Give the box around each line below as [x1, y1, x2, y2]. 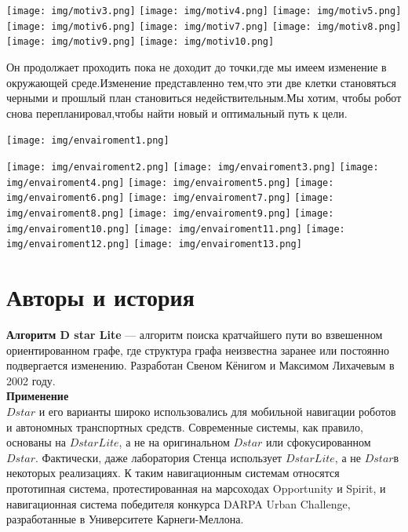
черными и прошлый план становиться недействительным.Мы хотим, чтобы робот [6, 89, 402, 106]
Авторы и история [6, 281, 195, 313]
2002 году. [6, 372, 56, 388]
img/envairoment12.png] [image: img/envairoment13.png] [6, 239, 302, 250]
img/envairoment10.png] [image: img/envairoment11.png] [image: [6, 223, 345, 235]
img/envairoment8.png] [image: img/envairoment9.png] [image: [6, 207, 334, 219]
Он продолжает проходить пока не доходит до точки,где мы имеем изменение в [6, 58, 387, 75]
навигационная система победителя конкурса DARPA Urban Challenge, [6, 495, 351, 512]
